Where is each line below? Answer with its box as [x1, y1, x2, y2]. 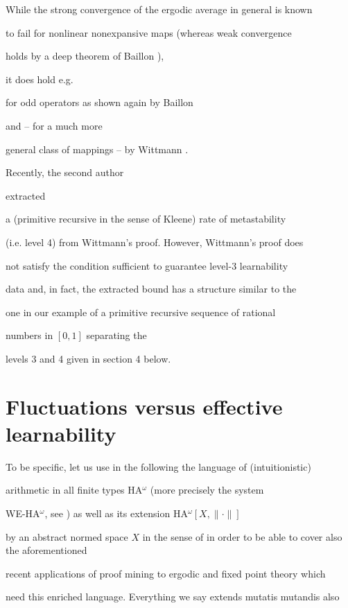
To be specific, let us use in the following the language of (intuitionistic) [6, 459, 311, 474]
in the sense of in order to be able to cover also [142, 529, 342, 544]
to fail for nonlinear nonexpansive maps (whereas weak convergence [6, 25, 292, 40]
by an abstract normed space [6, 529, 128, 544]
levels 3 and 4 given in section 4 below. [6, 351, 171, 365]
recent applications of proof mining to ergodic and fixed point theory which [6, 566, 326, 580]
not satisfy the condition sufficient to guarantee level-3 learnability [6, 258, 288, 272]
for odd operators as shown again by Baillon [6, 95, 193, 110]
